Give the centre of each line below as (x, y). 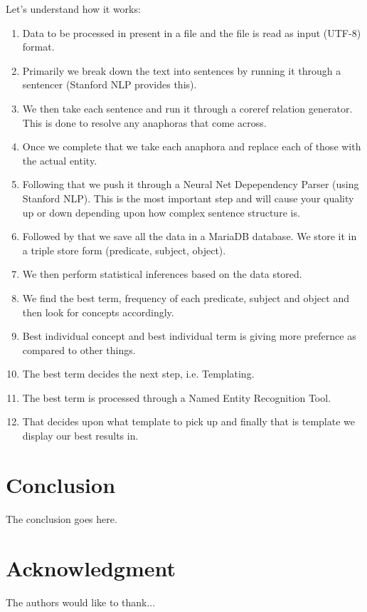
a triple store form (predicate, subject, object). (124, 250)
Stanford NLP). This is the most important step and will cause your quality (188, 198)
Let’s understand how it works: (73, 9)
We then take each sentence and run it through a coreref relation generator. (187, 108)
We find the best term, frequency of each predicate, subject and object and (186, 297)
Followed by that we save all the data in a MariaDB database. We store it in (190, 236)
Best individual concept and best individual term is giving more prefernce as (189, 336)
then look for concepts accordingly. (98, 312)
